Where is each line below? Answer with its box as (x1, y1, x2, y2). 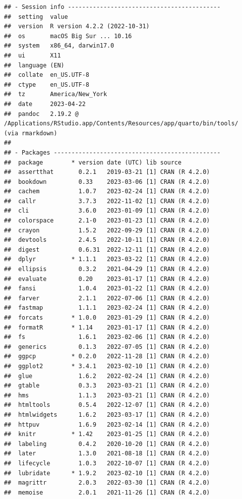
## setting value (4, 13, 68, 20)
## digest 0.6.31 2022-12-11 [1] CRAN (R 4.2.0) (4, 246, 210, 253)
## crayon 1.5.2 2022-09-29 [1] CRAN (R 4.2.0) (4, 226, 210, 234)
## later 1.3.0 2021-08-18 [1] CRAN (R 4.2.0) (4, 450, 210, 457)
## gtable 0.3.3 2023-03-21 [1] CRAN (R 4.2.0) (4, 382, 210, 389)
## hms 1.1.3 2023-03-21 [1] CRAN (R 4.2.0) (4, 391, 210, 399)
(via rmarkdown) (4, 129, 58, 137)
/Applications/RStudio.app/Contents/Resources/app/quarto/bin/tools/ (4, 120, 239, 127)
